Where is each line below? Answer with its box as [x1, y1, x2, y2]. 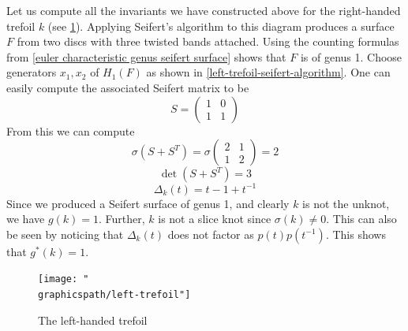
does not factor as [167, 225, 254, 242]
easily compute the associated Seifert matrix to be [6, 79, 249, 95]
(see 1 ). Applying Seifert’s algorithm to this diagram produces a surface [47, 17, 395, 34]
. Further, [98, 210, 145, 227]
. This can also [326, 210, 397, 227]
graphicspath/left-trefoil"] [38, 289, 191, 301]
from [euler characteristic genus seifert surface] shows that [6, 48, 286, 65]
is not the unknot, [302, 195, 390, 211]
